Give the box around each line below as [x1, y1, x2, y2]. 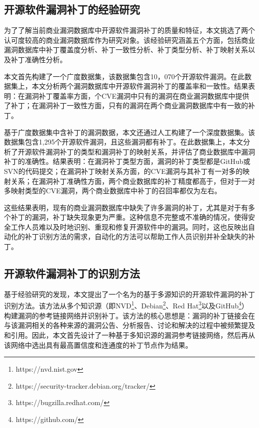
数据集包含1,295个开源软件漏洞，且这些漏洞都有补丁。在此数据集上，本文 [4, 137, 243, 147]
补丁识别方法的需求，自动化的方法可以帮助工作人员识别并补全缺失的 [24, 231, 248, 242]
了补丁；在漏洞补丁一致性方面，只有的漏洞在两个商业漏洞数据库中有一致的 [4, 100, 248, 111]
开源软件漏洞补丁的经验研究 [4, 1, 140, 17]
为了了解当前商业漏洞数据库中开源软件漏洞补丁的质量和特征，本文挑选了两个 [4, 25, 255, 35]
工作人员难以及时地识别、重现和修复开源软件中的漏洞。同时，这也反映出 [10, 221, 248, 232]
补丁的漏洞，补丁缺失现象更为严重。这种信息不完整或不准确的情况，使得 [10, 212, 248, 222]
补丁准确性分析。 [10, 54, 67, 64]
